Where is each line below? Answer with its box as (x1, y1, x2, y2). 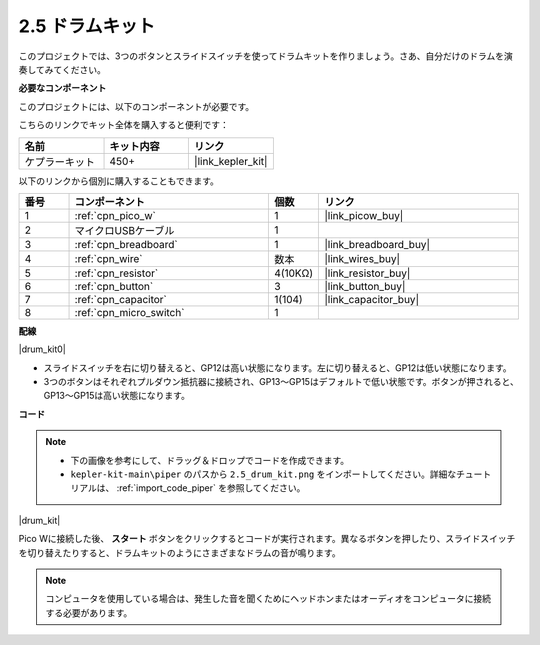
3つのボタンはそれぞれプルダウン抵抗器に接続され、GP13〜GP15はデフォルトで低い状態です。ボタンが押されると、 (43, 376, 519, 388)
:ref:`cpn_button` (74, 279, 154, 293)
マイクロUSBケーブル (74, 223, 175, 237)
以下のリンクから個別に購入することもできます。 (18, 175, 220, 187)
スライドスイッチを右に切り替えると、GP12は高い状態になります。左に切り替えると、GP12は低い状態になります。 (43, 361, 512, 374)
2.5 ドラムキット (18, 15, 156, 37)
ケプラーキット (24, 155, 95, 169)
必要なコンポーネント (18, 82, 107, 94)
